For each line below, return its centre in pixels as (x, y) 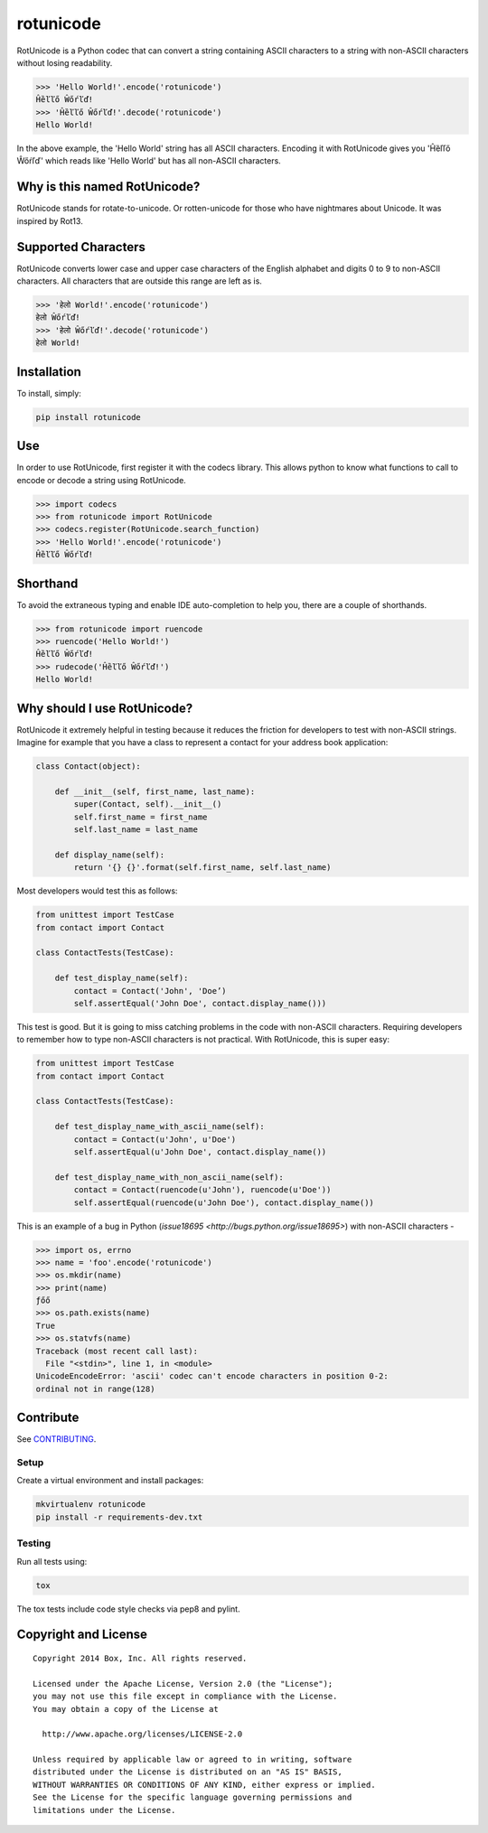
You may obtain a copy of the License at (126, 1709)
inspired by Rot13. (50, 220)
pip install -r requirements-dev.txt (119, 1517)
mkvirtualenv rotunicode (91, 1505)
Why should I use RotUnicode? (105, 708)
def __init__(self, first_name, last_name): (155, 791)
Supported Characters (81, 247)
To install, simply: (49, 393)
